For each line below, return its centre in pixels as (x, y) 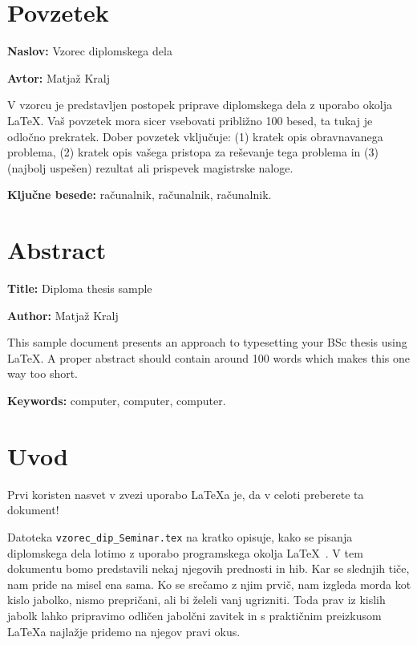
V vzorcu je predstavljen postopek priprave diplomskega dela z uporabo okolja (200, 105)
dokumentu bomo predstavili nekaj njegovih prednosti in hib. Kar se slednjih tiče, (208, 568)
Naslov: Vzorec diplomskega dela (90, 51)
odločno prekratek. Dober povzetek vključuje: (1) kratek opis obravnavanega (195, 136)
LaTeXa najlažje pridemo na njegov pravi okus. (124, 631)
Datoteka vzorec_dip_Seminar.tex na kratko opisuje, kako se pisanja (180, 536)
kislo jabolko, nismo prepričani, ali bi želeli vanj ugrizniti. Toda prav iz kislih (196, 600)
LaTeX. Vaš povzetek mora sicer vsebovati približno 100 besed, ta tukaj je (190, 120)
